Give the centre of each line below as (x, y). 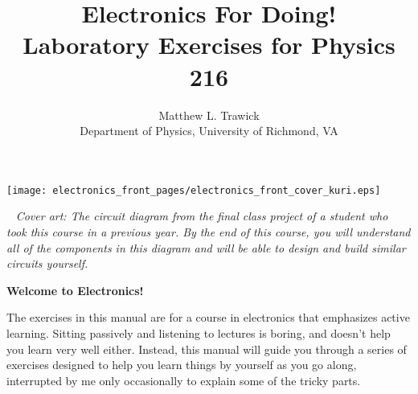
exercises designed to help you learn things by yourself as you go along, (182, 365)
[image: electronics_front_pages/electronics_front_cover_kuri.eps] (194, 190)
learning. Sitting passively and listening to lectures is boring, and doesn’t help (199, 332)
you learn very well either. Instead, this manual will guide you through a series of (207, 349)
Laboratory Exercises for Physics (209, 45)
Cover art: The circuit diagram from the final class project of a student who (202, 216)
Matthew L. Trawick (209, 115)
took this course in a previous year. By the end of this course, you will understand (209, 231)
